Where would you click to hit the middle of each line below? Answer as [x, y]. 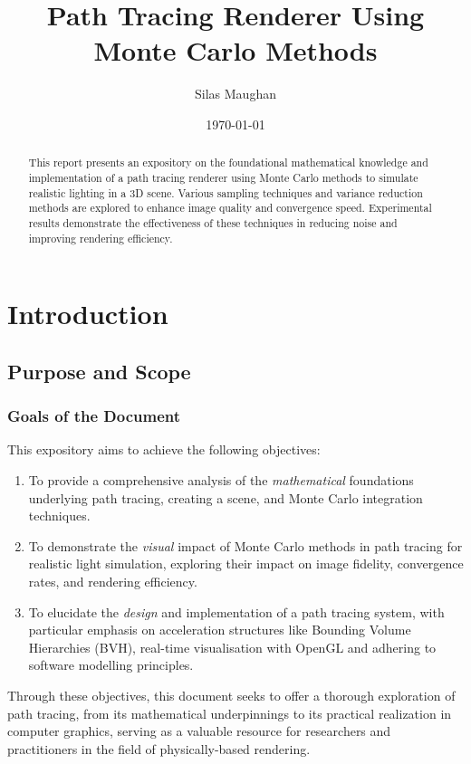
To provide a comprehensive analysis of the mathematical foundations [221, 480]
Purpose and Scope [99, 371]
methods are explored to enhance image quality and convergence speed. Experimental [230, 208]
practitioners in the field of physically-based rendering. [159, 748]
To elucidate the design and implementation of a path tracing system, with [236, 611]
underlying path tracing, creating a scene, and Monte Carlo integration [226, 497]
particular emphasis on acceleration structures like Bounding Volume [220, 630]
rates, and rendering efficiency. [113, 581]
